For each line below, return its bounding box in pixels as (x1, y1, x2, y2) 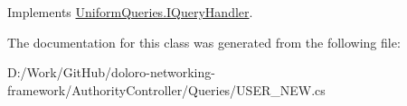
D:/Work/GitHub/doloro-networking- (7, 63, 215, 82)
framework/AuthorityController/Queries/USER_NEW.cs (7, 80, 326, 99)
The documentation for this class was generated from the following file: (7, 32, 401, 51)
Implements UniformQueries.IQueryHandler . (7, 3, 253, 21)
